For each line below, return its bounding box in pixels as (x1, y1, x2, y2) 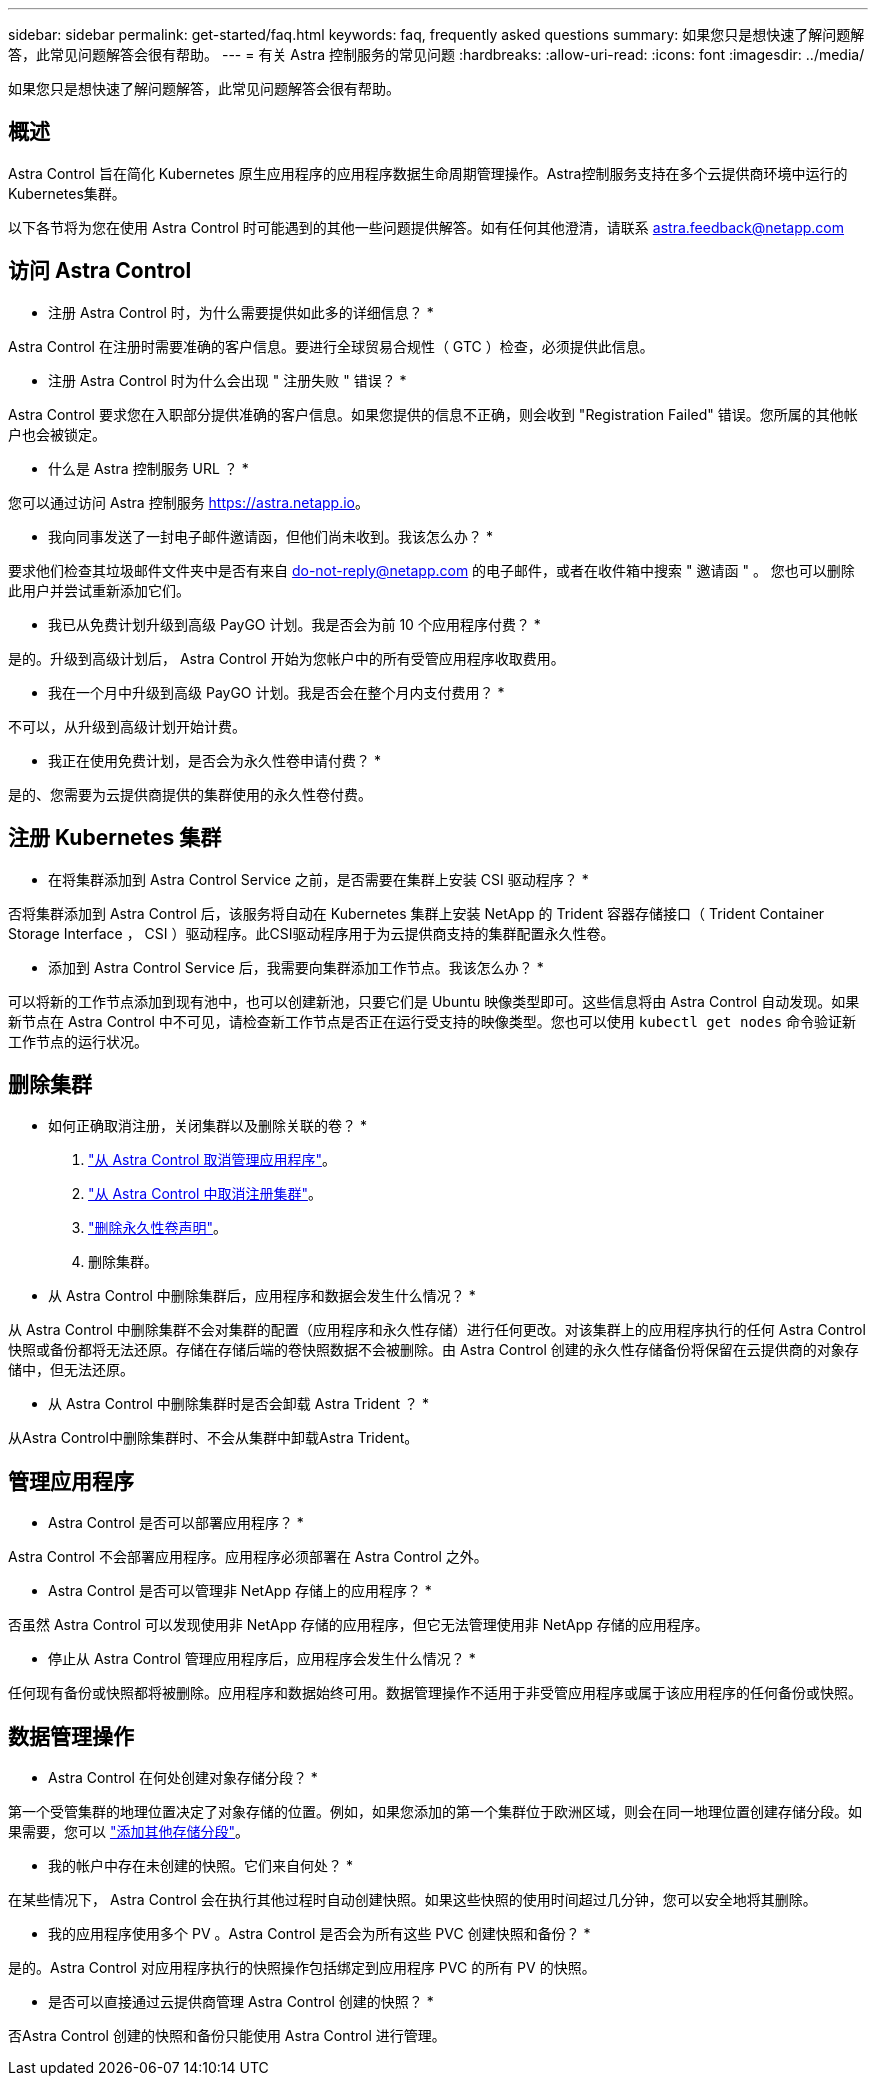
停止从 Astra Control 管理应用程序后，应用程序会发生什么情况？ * (48, 1650, 476, 1668)
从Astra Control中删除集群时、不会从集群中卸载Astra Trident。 (8, 1429, 419, 1447)
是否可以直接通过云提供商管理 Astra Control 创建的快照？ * (48, 1993, 434, 2011)
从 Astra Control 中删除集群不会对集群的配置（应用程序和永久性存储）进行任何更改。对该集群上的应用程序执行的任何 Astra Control (8, 1321, 866, 1339)
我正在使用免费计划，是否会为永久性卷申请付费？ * (48, 751, 381, 769)
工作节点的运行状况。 (8, 1032, 148, 1050)
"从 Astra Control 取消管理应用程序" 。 (88, 1151, 336, 1169)
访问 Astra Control (8, 258, 192, 284)
